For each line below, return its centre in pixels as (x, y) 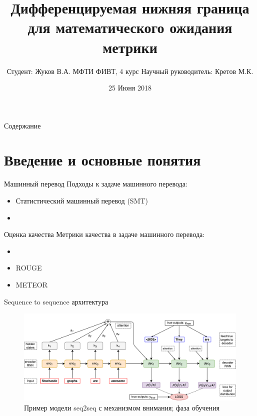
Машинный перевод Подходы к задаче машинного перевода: (96, 184)
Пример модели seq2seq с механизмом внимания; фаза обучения (122, 407)
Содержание (22, 125)
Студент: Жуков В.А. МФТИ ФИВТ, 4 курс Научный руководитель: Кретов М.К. (130, 71)
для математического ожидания (130, 27)
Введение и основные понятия (102, 160)
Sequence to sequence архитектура (56, 301)
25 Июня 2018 (130, 88)
